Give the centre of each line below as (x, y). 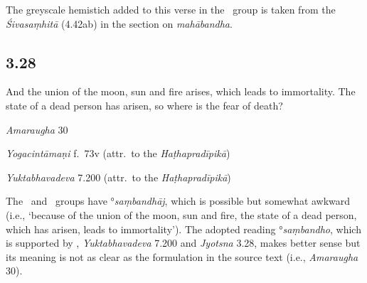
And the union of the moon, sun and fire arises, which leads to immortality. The (181, 91)
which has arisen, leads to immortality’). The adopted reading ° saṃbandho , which (183, 229)
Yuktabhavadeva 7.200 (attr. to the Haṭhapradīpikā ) (118, 177)
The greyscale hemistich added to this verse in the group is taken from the (171, 9)
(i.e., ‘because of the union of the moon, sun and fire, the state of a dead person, (181, 214)
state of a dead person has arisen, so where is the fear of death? (144, 105)
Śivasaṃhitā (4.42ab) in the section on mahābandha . (119, 23)
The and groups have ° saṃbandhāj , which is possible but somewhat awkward (178, 201)
